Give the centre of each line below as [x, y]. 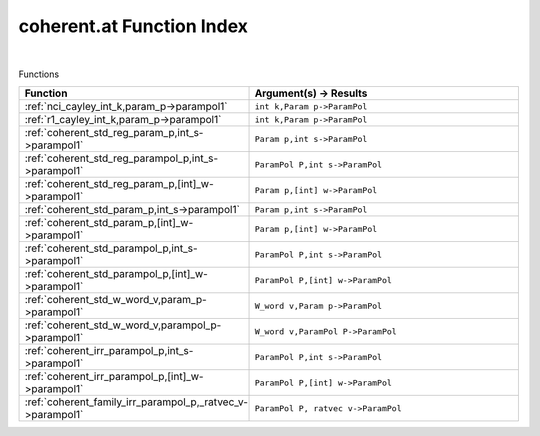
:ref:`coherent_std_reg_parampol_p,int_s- [121, 158]
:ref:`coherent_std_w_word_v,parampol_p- [123, 325]
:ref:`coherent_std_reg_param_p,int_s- [114, 133]
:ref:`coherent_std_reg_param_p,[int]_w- [119, 184]
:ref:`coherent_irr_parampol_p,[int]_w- [114, 377]
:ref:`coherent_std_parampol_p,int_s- [111, 248]
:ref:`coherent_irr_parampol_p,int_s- [109, 351]
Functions [39, 74]
